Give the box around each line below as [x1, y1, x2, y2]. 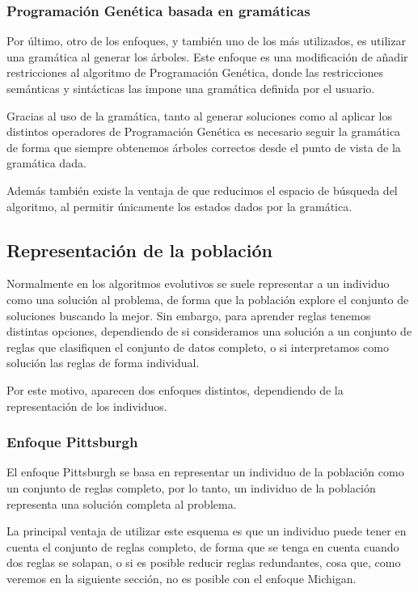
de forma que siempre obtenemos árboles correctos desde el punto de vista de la [6, 138, 401, 155]
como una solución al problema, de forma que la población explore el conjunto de [6, 290, 409, 307]
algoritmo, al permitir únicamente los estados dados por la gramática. [6, 197, 353, 214]
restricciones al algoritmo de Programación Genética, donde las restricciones [6, 64, 384, 81]
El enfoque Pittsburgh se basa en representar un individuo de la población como [6, 463, 404, 480]
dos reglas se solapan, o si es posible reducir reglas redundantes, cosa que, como [6, 554, 401, 571]
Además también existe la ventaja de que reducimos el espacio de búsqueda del [6, 181, 398, 198]
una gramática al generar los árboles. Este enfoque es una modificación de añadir [6, 48, 408, 65]
